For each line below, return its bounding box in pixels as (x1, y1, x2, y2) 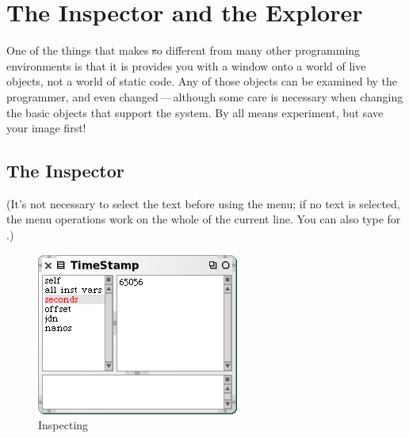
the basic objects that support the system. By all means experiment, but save (6, 104, 384, 120)
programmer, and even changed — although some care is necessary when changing (6, 88, 403, 105)
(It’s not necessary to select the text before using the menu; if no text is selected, (6, 195, 400, 211)
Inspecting (38, 417, 89, 433)
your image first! (6, 120, 86, 136)
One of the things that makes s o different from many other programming (6, 42, 361, 59)
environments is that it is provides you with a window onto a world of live (6, 57, 366, 74)
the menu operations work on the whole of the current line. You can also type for (6, 211, 401, 227)
